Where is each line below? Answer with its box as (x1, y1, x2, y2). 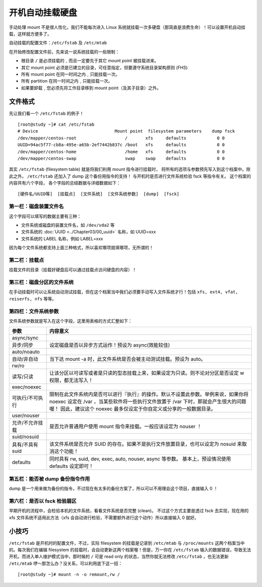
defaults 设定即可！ (49, 463, 94, 470)
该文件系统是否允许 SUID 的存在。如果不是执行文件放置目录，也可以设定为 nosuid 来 (49, 441, 242, 448)
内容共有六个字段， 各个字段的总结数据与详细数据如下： (9, 180, 121, 186)
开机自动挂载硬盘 (9, 7, 78, 18)
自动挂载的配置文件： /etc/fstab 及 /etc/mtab (9, 40, 107, 46)
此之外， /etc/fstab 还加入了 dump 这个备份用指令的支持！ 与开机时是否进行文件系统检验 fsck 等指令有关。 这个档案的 (9, 173, 251, 179)
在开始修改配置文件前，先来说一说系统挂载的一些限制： (9, 49, 120, 54)
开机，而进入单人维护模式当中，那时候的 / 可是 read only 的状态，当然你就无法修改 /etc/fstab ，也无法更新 (9, 553, 229, 559)
